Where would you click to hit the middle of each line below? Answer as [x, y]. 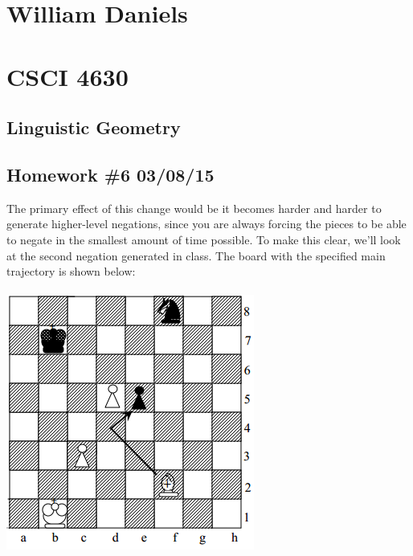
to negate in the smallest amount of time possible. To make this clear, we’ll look [204, 239]
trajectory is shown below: [71, 271]
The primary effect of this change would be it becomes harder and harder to [194, 208]
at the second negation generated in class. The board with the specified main [196, 255]
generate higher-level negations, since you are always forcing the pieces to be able [206, 224]
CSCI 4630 [67, 76]
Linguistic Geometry [94, 127]
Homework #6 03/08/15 [110, 174]
